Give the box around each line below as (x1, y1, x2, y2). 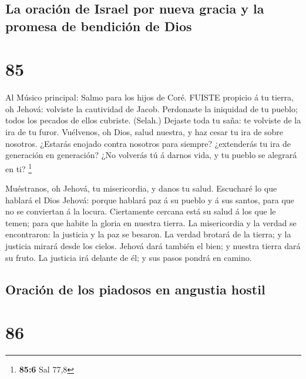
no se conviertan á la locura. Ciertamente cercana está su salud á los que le (5, 205, 276, 217)
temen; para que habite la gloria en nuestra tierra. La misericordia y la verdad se (5, 216, 297, 229)
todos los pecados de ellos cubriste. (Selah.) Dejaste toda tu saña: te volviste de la (5, 114, 301, 126)
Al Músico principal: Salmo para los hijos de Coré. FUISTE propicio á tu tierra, (5, 91, 294, 103)
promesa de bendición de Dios (5, 16, 192, 35)
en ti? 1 (5, 160, 32, 175)
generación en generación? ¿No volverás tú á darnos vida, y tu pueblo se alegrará (5, 149, 297, 161)
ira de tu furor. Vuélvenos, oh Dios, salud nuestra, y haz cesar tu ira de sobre (5, 126, 284, 138)
